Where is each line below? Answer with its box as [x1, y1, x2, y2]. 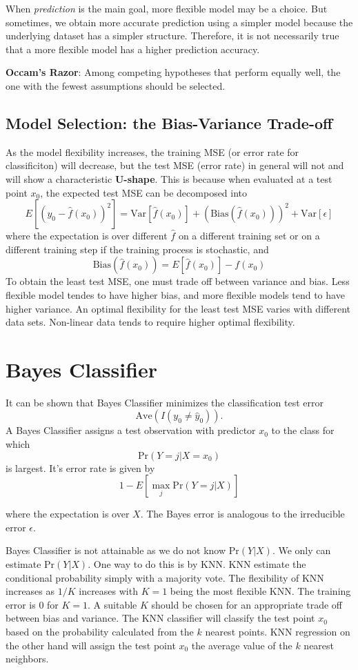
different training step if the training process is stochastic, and [6, 242, 269, 256]
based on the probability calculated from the [6, 624, 194, 638]
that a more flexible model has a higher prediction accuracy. [6, 41, 260, 56]
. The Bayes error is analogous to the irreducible [140, 506, 345, 521]
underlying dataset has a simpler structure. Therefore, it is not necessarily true [6, 28, 339, 43]
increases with [79, 584, 138, 598]
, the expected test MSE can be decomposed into [40, 185, 248, 199]
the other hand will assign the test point [6, 638, 176, 652]
